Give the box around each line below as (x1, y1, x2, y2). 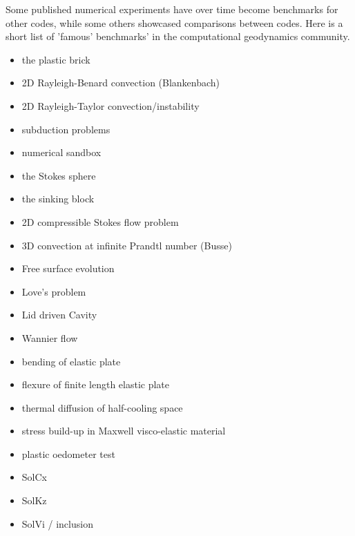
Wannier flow (21, 330, 78, 345)
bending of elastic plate (21, 354, 121, 368)
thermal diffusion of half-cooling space (21, 400, 183, 414)
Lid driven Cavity (21, 307, 97, 322)
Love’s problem (21, 284, 86, 298)
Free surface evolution (21, 261, 115, 276)
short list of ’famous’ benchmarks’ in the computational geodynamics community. (6, 29, 350, 44)
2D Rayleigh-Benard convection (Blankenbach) (21, 75, 220, 90)
